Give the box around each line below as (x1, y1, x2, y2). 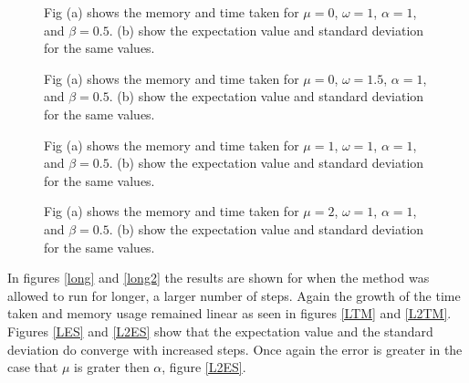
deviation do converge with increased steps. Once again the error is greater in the (7, 339, 463, 358)
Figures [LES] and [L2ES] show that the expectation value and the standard (7, 321, 433, 340)
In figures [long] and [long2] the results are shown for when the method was (7, 268, 430, 287)
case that (7, 357, 58, 377)
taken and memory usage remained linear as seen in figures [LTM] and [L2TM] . (7, 304, 452, 323)
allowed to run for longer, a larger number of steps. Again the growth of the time (7, 285, 461, 305)
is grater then (74, 357, 150, 377)
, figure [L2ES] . (162, 357, 246, 377)
